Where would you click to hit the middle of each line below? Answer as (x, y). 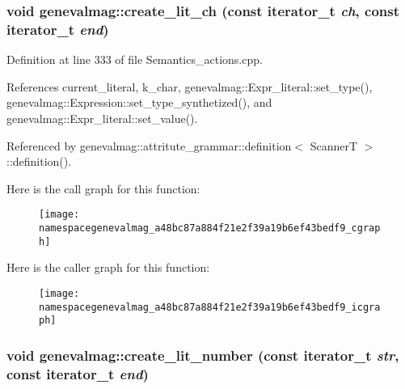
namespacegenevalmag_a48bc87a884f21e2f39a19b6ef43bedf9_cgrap (210, 228)
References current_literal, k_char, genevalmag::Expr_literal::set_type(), (190, 86)
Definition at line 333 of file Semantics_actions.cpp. (135, 59)
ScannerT (334, 145)
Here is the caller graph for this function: (108, 267)
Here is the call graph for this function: (103, 188)
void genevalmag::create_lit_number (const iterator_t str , (203, 355)
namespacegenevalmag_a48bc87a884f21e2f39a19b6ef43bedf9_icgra (210, 307)
